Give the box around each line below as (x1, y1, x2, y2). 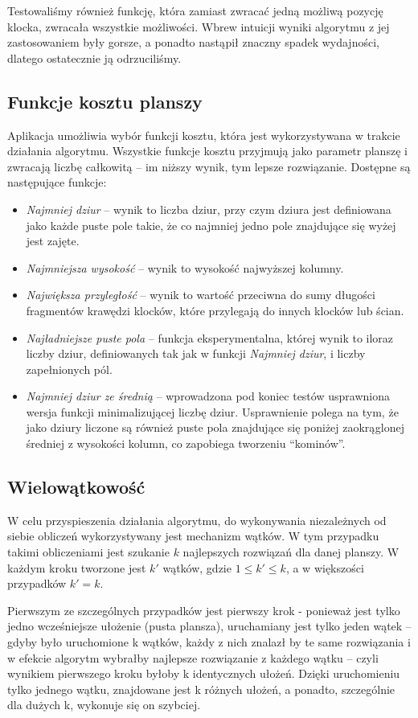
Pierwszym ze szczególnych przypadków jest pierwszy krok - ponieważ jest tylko (7, 601, 400, 618)
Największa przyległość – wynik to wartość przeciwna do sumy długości (26, 286, 375, 303)
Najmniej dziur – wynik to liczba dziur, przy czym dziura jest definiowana (26, 200, 391, 217)
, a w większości (285, 559, 364, 576)
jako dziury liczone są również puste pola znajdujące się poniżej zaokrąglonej (26, 419, 404, 436)
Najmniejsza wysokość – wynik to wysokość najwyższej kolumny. (26, 259, 344, 276)
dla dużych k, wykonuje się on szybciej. (7, 696, 201, 713)
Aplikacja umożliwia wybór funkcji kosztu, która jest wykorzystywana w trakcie (7, 126, 400, 143)
